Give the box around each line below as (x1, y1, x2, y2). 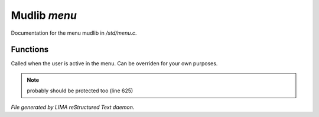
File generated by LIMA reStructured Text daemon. (11, 103, 135, 111)
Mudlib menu (11, 9, 77, 22)
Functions (11, 45, 49, 55)
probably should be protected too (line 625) (27, 87, 134, 94)
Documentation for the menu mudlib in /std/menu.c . (11, 29, 137, 36)
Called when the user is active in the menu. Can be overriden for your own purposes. (11, 60, 218, 67)
